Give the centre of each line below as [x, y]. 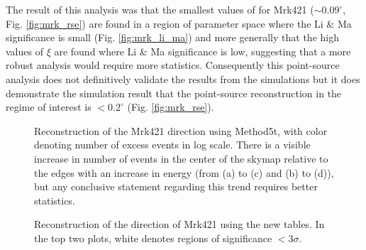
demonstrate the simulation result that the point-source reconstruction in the [174, 93]
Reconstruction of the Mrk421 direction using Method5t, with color [181, 130]
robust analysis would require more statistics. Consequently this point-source [173, 65]
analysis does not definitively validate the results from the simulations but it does [183, 78]
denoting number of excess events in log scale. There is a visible [172, 145]
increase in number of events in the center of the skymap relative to [181, 158]
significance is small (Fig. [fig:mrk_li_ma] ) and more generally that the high [172, 37]
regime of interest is [49, 107]
